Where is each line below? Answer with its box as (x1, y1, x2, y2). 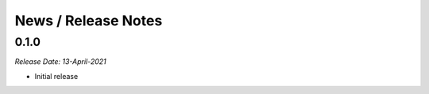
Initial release (34, 71, 79, 81)
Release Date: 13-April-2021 (14, 57, 106, 66)
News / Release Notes (14, 12, 163, 29)
